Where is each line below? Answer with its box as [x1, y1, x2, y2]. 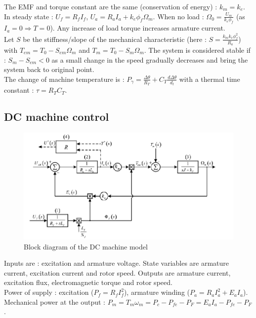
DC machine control [4, 109, 109, 124]
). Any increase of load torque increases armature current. [50, 23, 225, 33]
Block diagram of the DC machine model [24, 241, 148, 251]
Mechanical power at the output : [4, 296, 105, 307]
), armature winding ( [124, 287, 190, 297]
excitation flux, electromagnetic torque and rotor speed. [4, 277, 172, 287]
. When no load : [153, 11, 204, 21]
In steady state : [4, 11, 53, 21]
